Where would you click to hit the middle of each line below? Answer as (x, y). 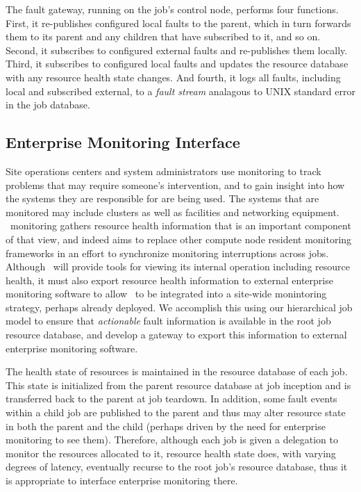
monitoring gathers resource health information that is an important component (180, 225)
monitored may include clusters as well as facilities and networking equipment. (173, 212)
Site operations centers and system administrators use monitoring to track (163, 171)
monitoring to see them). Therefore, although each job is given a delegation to (172, 440)
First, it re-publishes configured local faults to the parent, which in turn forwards (178, 23)
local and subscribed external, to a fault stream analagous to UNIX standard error (180, 91)
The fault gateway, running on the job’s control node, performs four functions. (172, 9)
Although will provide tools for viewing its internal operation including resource (178, 266)
